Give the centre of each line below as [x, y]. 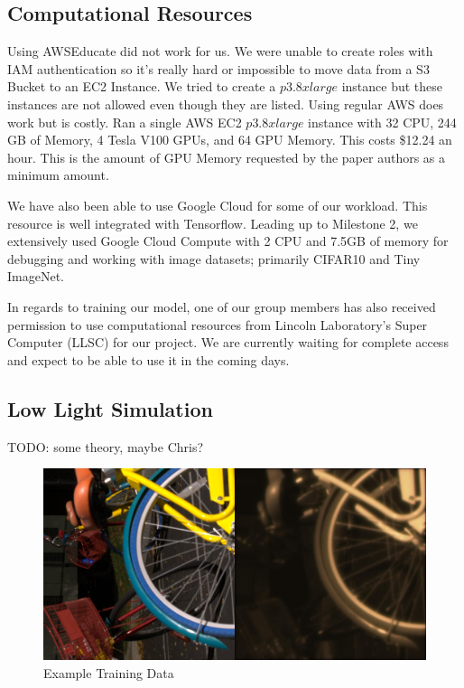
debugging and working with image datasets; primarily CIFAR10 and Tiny [214, 258]
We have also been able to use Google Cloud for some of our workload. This [218, 205]
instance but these [392, 86]
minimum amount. [58, 175]
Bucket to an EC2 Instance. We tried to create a [142, 86]
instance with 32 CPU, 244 [382, 122]
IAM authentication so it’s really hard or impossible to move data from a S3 [218, 68]
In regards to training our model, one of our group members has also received [222, 306]
